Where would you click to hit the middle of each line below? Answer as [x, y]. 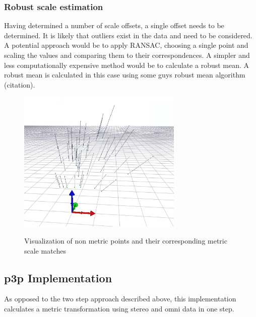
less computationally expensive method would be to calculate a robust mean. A [127, 65]
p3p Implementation [58, 278]
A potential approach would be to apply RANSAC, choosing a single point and [126, 45]
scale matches [45, 250]
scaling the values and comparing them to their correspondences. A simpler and [127, 55]
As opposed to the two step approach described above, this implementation [120, 299]
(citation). [20, 84]
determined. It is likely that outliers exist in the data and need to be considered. [128, 35]
